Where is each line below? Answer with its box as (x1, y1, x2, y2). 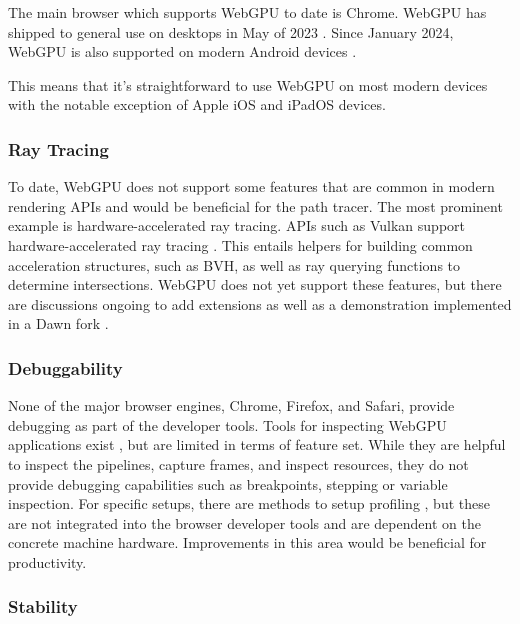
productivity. (8, 551, 87, 572)
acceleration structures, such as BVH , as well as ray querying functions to (8, 254, 461, 275)
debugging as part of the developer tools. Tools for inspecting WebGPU (8, 414, 447, 435)
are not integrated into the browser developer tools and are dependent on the (8, 512, 481, 533)
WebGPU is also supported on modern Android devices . (8, 41, 357, 62)
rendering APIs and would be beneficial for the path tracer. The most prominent (8, 195, 503, 216)
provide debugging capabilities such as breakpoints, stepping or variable (8, 473, 448, 494)
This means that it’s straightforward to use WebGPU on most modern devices (8, 74, 488, 95)
